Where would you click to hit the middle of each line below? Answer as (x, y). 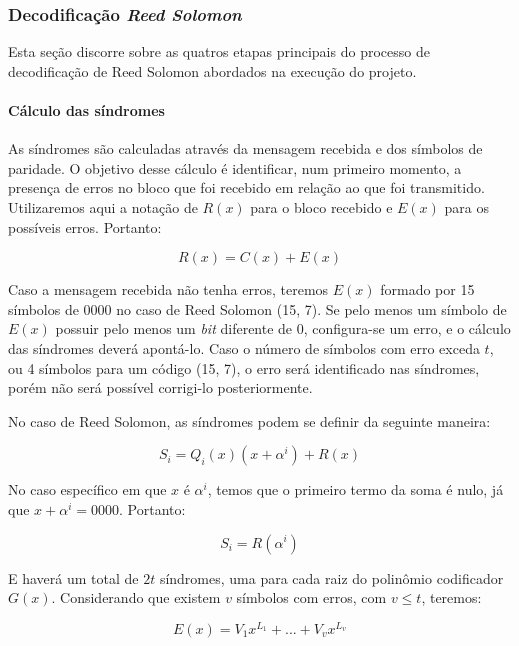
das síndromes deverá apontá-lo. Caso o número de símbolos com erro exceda (244, 347)
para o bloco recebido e (321, 206)
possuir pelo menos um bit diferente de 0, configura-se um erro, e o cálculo (283, 328)
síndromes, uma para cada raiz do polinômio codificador (331, 577)
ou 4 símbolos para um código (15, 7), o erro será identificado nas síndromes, (244, 367)
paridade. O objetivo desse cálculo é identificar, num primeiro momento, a (235, 167)
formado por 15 (427, 289)
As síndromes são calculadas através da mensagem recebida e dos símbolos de (245, 148)
